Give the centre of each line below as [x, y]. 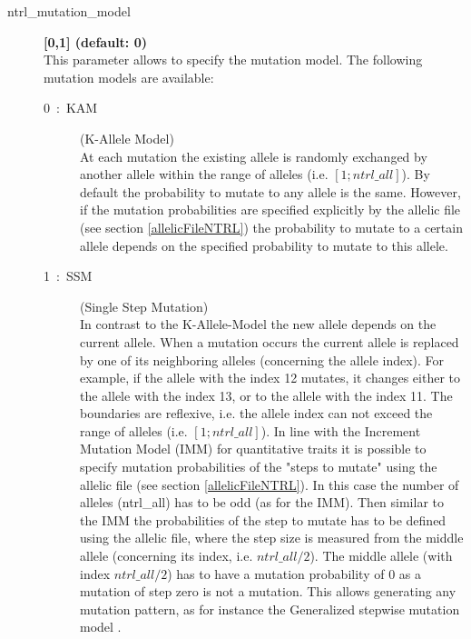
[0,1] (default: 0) [95, 41]
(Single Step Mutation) [144, 306]
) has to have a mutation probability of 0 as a [294, 573]
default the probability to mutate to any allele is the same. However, [270, 191]
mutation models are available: [129, 77]
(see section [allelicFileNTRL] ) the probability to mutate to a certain [271, 227]
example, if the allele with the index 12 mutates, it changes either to [270, 378]
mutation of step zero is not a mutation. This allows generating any [268, 591]
